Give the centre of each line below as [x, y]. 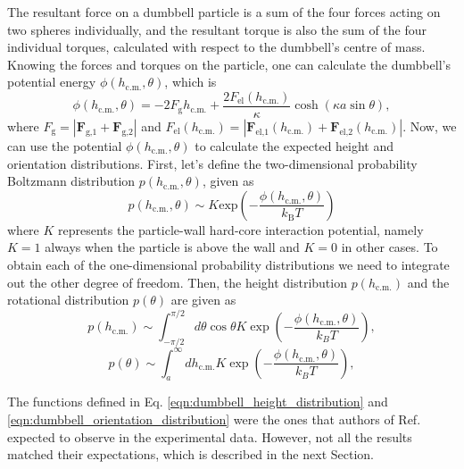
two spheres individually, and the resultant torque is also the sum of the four [217, 29]
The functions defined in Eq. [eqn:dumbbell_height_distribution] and [198, 402]
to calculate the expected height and [294, 146]
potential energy [52, 82]
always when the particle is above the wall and [172, 247]
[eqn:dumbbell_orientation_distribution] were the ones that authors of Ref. [214, 419]
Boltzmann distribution [71, 181]
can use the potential [65, 146]
